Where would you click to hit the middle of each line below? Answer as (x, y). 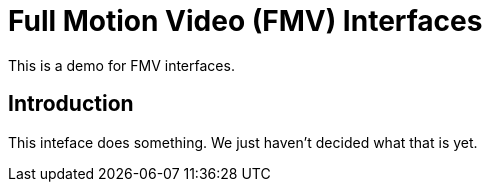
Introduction (71, 104)
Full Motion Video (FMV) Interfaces (245, 21)
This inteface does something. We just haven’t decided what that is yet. (243, 142)
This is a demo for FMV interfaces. (121, 65)
